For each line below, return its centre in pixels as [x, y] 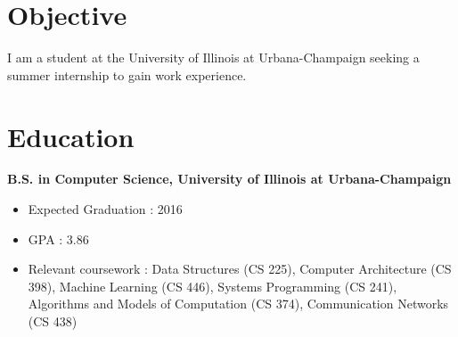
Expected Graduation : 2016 [105, 209]
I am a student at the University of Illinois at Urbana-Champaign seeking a [213, 58]
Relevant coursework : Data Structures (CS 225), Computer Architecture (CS [240, 269]
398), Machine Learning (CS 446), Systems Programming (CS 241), [213, 286]
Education [71, 136]
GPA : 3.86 [58, 238]
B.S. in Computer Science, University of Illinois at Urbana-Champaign [229, 179]
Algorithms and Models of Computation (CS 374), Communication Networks [238, 304]
